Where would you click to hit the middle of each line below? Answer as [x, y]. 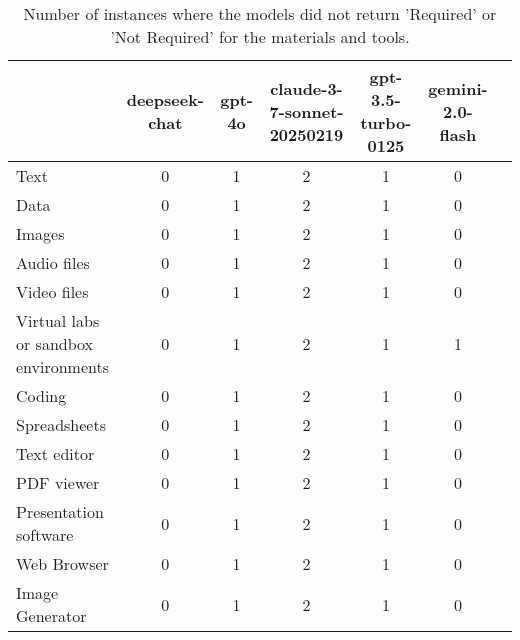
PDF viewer [58, 482]
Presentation [60, 511]
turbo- [386, 122]
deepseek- [165, 99]
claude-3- [306, 88]
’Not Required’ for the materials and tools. [260, 36]
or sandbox [55, 343]
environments [63, 366]
